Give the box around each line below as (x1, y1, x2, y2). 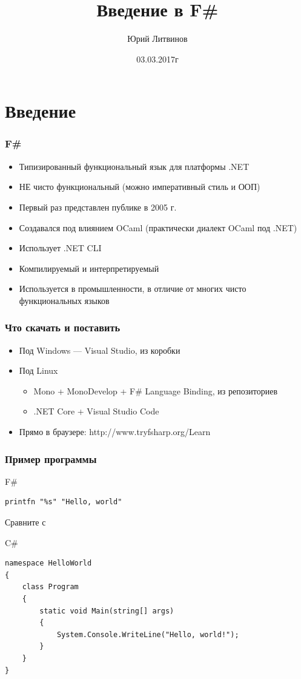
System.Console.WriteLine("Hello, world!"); (56, 630, 239, 639)
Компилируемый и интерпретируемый (19, 262, 159, 274)
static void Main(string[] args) (39, 606, 174, 615)
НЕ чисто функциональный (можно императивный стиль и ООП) (19, 180, 260, 193)
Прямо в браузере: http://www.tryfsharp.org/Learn (19, 425, 211, 438)
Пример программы (5, 451, 97, 466)
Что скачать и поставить (5, 320, 121, 335)
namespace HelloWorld (5, 559, 92, 568)
